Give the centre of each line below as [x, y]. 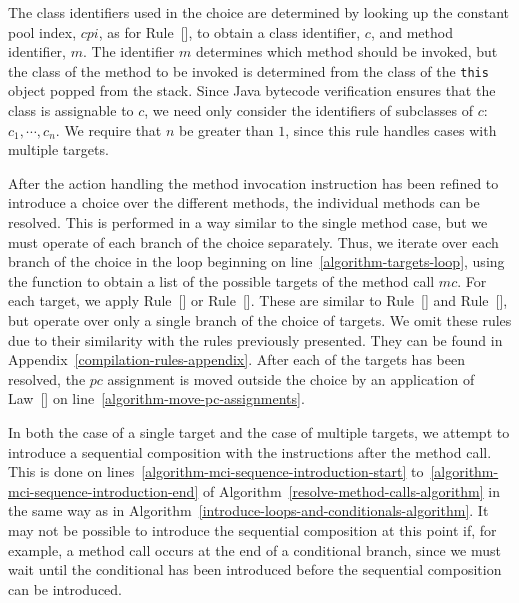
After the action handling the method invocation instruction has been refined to [253, 182]
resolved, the [47, 378]
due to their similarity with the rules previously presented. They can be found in [255, 339]
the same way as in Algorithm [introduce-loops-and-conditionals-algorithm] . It [248, 510]
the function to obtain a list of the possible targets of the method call [221, 280]
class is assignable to [71, 110]
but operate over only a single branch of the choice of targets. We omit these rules [260, 319]
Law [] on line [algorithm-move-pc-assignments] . [156, 398]
